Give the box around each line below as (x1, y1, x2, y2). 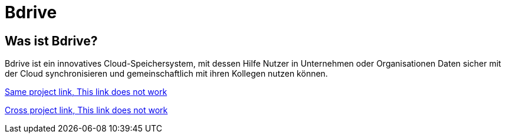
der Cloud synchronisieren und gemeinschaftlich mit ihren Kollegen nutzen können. (5, 68, 328, 79)
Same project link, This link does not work (5, 87, 167, 97)
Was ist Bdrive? (5, 33, 98, 48)
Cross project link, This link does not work (5, 105, 168, 116)
